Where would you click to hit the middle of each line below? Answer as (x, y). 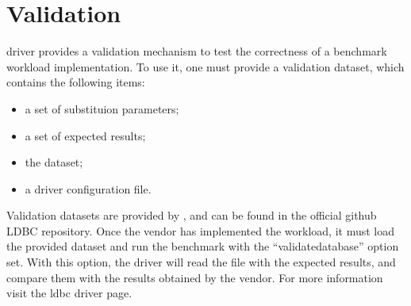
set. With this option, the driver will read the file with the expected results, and (201, 262)
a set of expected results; (85, 135)
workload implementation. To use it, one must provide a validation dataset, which (205, 66)
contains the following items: (76, 82)
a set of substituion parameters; (102, 108)
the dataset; (54, 162)
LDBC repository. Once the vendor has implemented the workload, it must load (201, 230)
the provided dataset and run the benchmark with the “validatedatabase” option (203, 246)
